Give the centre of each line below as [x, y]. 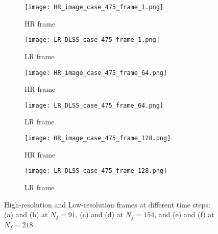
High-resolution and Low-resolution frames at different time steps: [107, 204]
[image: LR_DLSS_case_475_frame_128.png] [96, 171]
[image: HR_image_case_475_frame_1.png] [94, 7]
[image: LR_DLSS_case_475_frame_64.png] [94, 105]
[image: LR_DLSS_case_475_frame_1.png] [92, 40]
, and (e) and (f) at [184, 214]
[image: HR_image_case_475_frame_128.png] [98, 138]
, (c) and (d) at [99, 214]
